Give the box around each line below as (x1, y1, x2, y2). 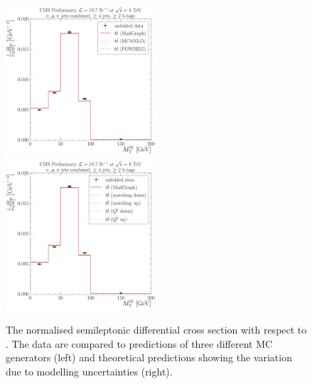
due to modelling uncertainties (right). (6, 363, 173, 378)
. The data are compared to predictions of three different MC (6, 336, 273, 351)
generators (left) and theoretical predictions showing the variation (6, 350, 292, 365)
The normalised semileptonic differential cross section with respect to (6, 322, 307, 337)
